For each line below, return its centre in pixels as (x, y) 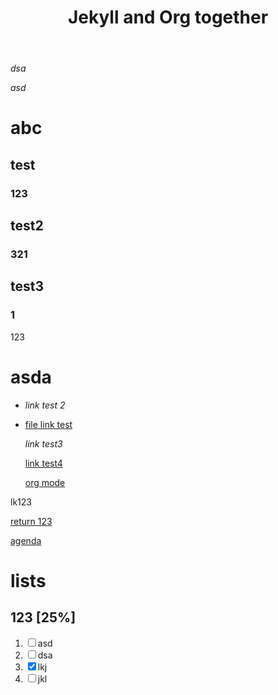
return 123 (31, 521)
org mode (45, 482)
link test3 (43, 443)
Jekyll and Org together (168, 17)
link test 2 (45, 405)
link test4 (43, 463)
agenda (26, 540)
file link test (48, 424)
